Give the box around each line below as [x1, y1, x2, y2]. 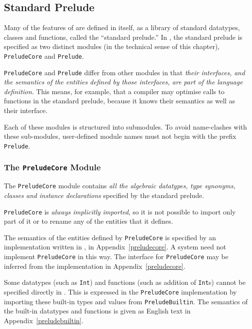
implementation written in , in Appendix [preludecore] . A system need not [4, 242, 226, 252]
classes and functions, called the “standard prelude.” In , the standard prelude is [4, 32, 243, 42]
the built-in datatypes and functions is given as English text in [4, 306, 191, 316]
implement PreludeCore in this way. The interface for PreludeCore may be [4, 251, 229, 262]
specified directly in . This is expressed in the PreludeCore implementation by [4, 286, 237, 296]
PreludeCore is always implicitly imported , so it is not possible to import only [4, 206, 236, 216]
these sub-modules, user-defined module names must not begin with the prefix [4, 131, 236, 141]
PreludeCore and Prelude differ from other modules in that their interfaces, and [4, 67, 245, 77]
